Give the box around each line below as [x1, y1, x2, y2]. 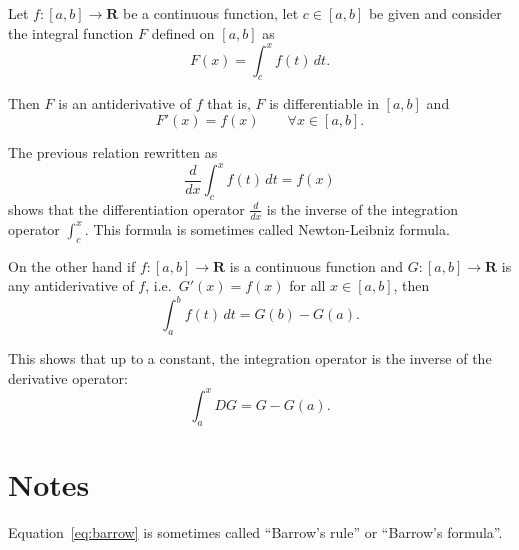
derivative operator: [8, 367, 128, 388]
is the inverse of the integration [266, 198, 458, 219]
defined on [151, 22, 215, 43]
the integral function [8, 22, 134, 43]
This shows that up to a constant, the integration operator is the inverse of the [8, 348, 492, 369]
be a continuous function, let [122, 3, 299, 23]
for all [289, 275, 326, 296]
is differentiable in [269, 93, 379, 114]
